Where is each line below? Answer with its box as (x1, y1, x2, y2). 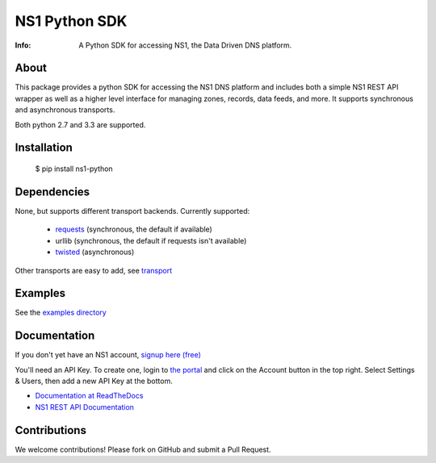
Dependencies (15, 185, 90, 198)
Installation (15, 141, 73, 155)
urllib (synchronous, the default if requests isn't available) (55, 236, 247, 245)
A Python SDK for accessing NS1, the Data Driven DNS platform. (78, 40, 292, 50)
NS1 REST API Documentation (35, 402, 135, 411)
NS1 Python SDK (15, 12, 128, 30)
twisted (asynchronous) (55, 247, 135, 257)
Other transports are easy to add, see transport (15, 265, 173, 275)
